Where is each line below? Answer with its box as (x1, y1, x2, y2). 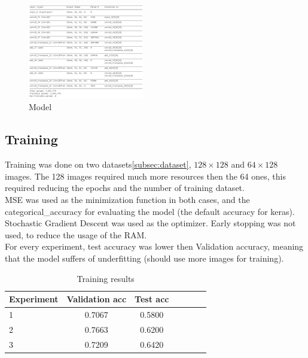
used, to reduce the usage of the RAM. (5, 228, 147, 241)
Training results (77, 272, 135, 284)
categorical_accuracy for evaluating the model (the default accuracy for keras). (5, 205, 295, 217)
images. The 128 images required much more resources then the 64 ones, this (5, 169, 286, 182)
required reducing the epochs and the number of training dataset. (5, 181, 245, 194)
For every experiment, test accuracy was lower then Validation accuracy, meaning (5, 240, 304, 253)
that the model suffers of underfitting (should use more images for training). (5, 251, 284, 264)
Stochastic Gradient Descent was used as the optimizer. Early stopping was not (5, 217, 296, 229)
